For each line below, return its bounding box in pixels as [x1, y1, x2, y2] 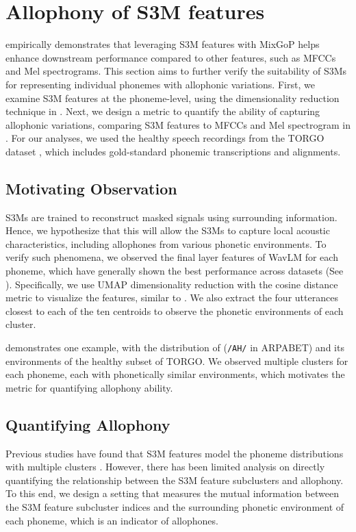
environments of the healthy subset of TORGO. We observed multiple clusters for [5, 353, 348, 368]
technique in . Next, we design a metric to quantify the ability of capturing [5, 104, 320, 118]
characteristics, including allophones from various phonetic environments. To [5, 236, 327, 251]
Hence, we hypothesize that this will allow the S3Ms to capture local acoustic [5, 223, 330, 238]
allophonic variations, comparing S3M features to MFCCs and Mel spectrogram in [5, 117, 351, 131]
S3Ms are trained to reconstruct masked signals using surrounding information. [5, 210, 338, 224]
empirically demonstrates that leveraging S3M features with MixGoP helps [5, 37, 320, 51]
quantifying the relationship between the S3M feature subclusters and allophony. [5, 472, 344, 487]
